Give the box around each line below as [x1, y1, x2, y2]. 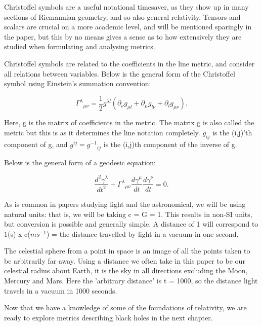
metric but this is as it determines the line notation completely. [4, 127, 200, 137]
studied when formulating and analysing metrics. [4, 41, 155, 52]
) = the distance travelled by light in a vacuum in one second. [46, 228, 239, 239]
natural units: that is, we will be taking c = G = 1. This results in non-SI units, [4, 208, 252, 219]
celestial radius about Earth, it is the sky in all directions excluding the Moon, [4, 265, 248, 276]
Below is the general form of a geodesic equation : [4, 157, 156, 168]
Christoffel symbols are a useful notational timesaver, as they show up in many [4, 2, 249, 12]
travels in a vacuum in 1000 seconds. [4, 285, 117, 296]
